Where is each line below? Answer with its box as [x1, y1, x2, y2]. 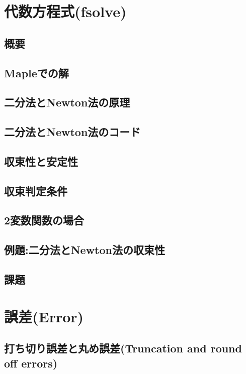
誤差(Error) [4, 306, 84, 326]
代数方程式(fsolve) [4, 1, 127, 22]
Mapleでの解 [4, 65, 69, 80]
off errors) [4, 355, 58, 370]
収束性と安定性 [4, 153, 78, 169]
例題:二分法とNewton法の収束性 [4, 242, 165, 258]
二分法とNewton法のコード [4, 124, 141, 140]
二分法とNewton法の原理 [4, 94, 130, 110]
